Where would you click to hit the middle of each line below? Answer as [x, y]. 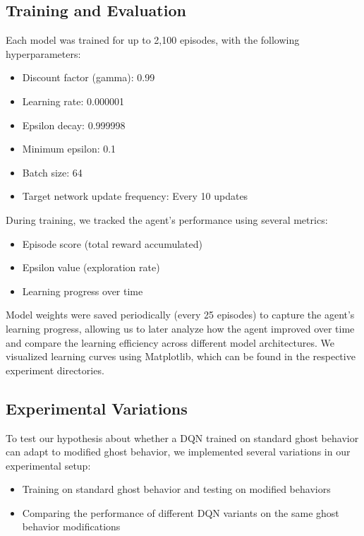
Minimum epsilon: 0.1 [69, 149]
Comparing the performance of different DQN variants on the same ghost [181, 512]
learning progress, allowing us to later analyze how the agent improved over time [180, 328]
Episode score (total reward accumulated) [112, 243]
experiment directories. [55, 370]
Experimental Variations [97, 408]
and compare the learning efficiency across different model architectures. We [170, 342]
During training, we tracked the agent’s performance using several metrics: [167, 219]
